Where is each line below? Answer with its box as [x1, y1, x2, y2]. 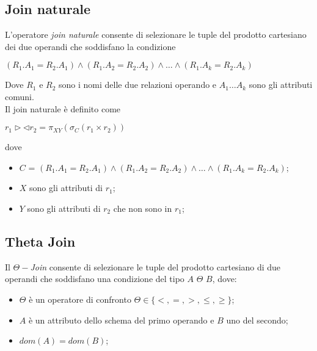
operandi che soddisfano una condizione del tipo [5, 272, 184, 285]
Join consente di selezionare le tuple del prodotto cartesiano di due [30, 260, 281, 273]
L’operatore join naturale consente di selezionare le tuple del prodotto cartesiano [5, 28, 307, 41]
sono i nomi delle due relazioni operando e [59, 78, 217, 91]
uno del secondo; [226, 313, 288, 326]
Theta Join [5, 231, 76, 250]
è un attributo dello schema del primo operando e [28, 313, 214, 326]
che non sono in [113, 201, 172, 214]
